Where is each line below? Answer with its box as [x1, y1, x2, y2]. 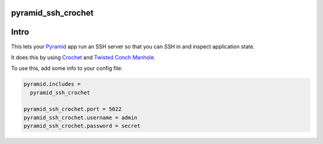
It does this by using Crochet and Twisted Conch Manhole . [11, 54, 156, 61]
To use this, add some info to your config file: [11, 65, 123, 72]
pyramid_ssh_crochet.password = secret [23, 122, 141, 130]
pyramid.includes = [23, 81, 81, 88]
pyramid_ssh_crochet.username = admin [23, 114, 138, 121]
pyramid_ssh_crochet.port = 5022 [23, 106, 122, 113]
